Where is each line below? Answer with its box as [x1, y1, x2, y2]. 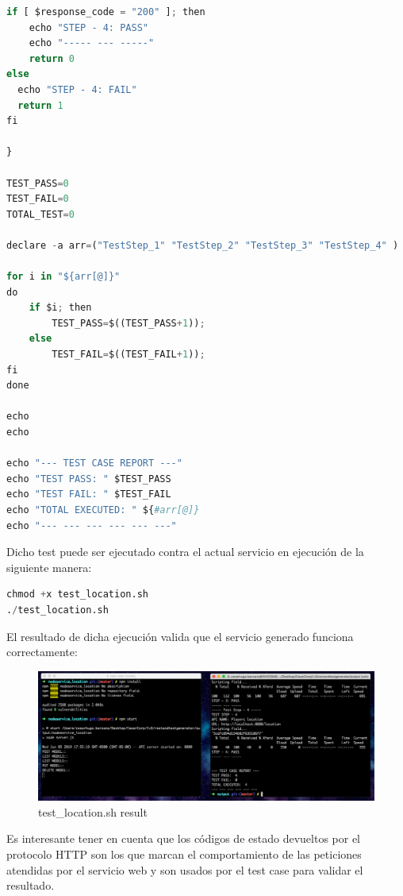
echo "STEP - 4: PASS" [29, 21, 148, 33]
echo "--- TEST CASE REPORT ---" [6, 458, 182, 469]
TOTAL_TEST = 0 [6, 208, 75, 220]
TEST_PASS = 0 [6, 177, 69, 189]
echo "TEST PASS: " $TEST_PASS [6, 473, 171, 485]
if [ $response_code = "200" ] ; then [6, 6, 205, 17]
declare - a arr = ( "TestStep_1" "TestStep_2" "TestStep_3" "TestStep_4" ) [6, 239, 399, 251]
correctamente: [6, 643, 78, 660]
